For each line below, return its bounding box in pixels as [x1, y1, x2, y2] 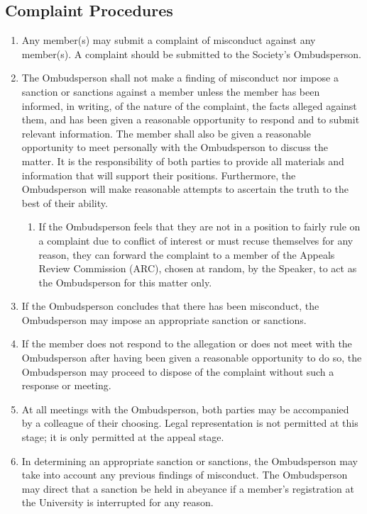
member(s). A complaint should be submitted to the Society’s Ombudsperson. [21, 46, 361, 61]
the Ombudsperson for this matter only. [38, 274, 212, 289]
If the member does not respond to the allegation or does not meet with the [21, 336, 352, 351]
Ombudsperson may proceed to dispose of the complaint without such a [21, 364, 334, 379]
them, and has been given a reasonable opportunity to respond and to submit [21, 112, 360, 127]
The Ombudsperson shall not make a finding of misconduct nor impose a [21, 70, 339, 85]
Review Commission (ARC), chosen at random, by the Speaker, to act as [38, 261, 357, 276]
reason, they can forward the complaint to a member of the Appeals [38, 247, 335, 262]
